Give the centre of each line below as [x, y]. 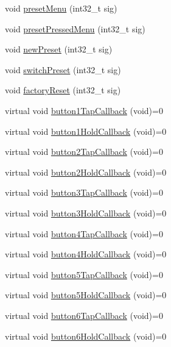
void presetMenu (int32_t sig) [61, 8]
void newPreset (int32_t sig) [59, 49]
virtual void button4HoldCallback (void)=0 [86, 254]
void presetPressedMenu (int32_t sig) [75, 28]
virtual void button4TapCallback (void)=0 [84, 233]
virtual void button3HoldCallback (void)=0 [86, 213]
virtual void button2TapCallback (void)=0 [84, 152]
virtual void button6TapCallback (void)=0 [84, 315]
